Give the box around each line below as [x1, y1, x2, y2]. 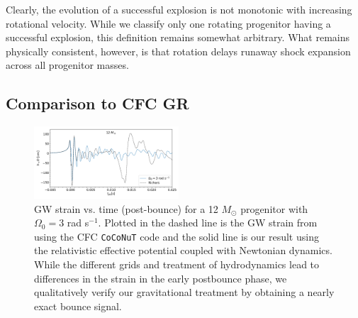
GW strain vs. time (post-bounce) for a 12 [34, 201, 218, 216]
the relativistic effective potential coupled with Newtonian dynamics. [34, 243, 332, 258]
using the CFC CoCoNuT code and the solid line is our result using [34, 229, 319, 243]
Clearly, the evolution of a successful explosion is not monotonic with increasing [6, 2, 352, 16]
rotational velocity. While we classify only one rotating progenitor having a [6, 16, 331, 31]
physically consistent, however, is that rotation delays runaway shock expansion [6, 43, 351, 58]
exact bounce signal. [34, 298, 122, 313]
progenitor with [240, 201, 308, 216]
